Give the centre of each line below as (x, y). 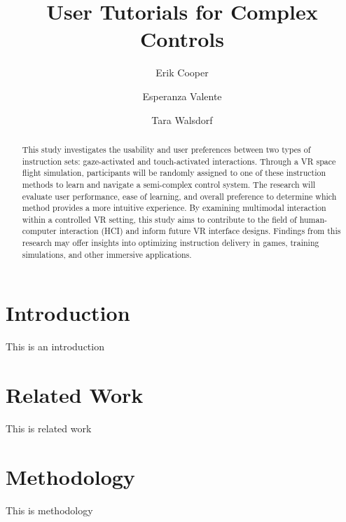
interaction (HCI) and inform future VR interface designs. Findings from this (200, 231)
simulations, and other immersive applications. (107, 254)
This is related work (49, 428)
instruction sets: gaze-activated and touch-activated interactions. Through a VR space (179, 161)
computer (39, 231)
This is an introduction (55, 346)
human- (313, 219)
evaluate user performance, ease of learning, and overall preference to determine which (179, 196)
